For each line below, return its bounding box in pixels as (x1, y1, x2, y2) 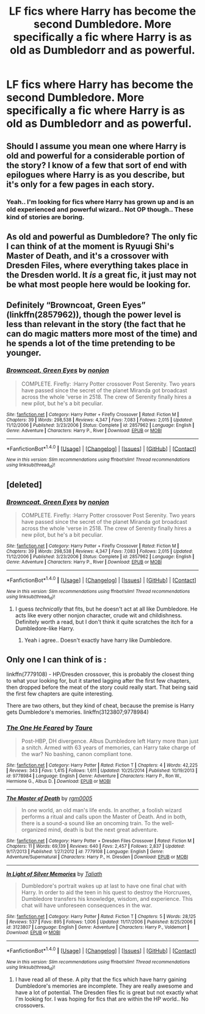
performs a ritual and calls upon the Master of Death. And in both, (21, 813, 187, 820)
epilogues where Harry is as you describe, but (6, 169, 185, 180)
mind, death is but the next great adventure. (48, 826, 159, 834)
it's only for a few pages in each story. (6, 179, 155, 189)
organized (21, 826, 47, 834)
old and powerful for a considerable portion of (6, 150, 185, 161)
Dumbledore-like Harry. (15, 625, 74, 632)
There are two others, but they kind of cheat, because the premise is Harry (6, 702, 195, 710)
